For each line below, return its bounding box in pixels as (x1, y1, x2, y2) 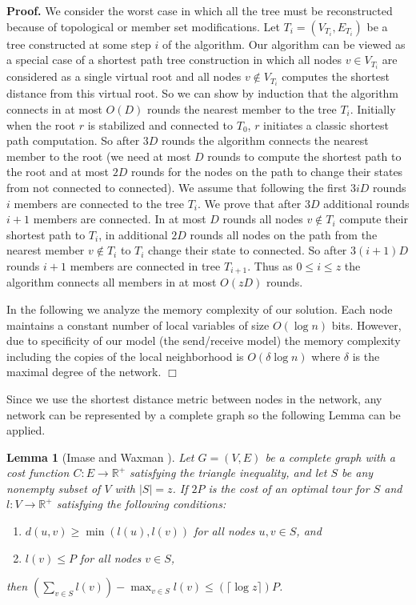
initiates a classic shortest (263, 116, 389, 133)
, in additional (98, 226, 168, 242)
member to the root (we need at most (6, 147, 191, 164)
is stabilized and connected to (87, 116, 234, 133)
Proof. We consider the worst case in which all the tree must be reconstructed (6, 2, 393, 18)
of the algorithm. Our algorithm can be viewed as (162, 35, 406, 52)
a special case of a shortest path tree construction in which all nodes (6, 51, 342, 68)
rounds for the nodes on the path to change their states (130, 163, 403, 180)
